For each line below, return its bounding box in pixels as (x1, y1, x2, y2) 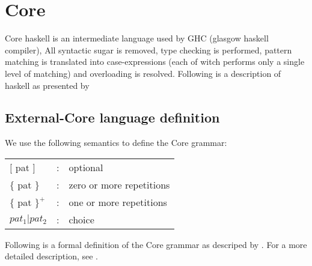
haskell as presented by (5, 79, 90, 91)
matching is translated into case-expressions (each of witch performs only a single (5, 55, 305, 68)
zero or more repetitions (69, 177, 170, 192)
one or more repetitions (69, 195, 167, 209)
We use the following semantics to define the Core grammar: (5, 136, 227, 149)
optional (69, 160, 103, 174)
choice (69, 212, 94, 226)
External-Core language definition (5, 108, 220, 127)
